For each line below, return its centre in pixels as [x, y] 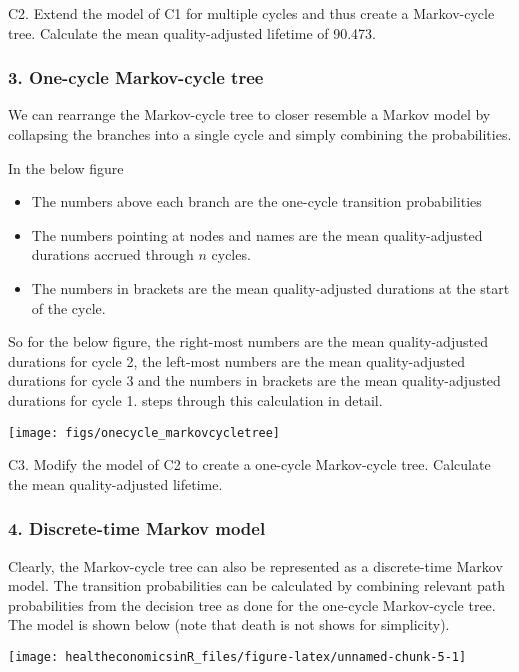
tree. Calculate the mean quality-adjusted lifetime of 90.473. [192, 32]
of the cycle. [68, 307]
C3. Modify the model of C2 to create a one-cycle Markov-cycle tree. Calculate [249, 464]
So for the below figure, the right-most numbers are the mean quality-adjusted [248, 341]
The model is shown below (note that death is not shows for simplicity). [229, 624]
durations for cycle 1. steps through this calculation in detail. [195, 399]
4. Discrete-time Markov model [137, 528]
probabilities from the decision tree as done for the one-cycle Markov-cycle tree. [252, 604]
